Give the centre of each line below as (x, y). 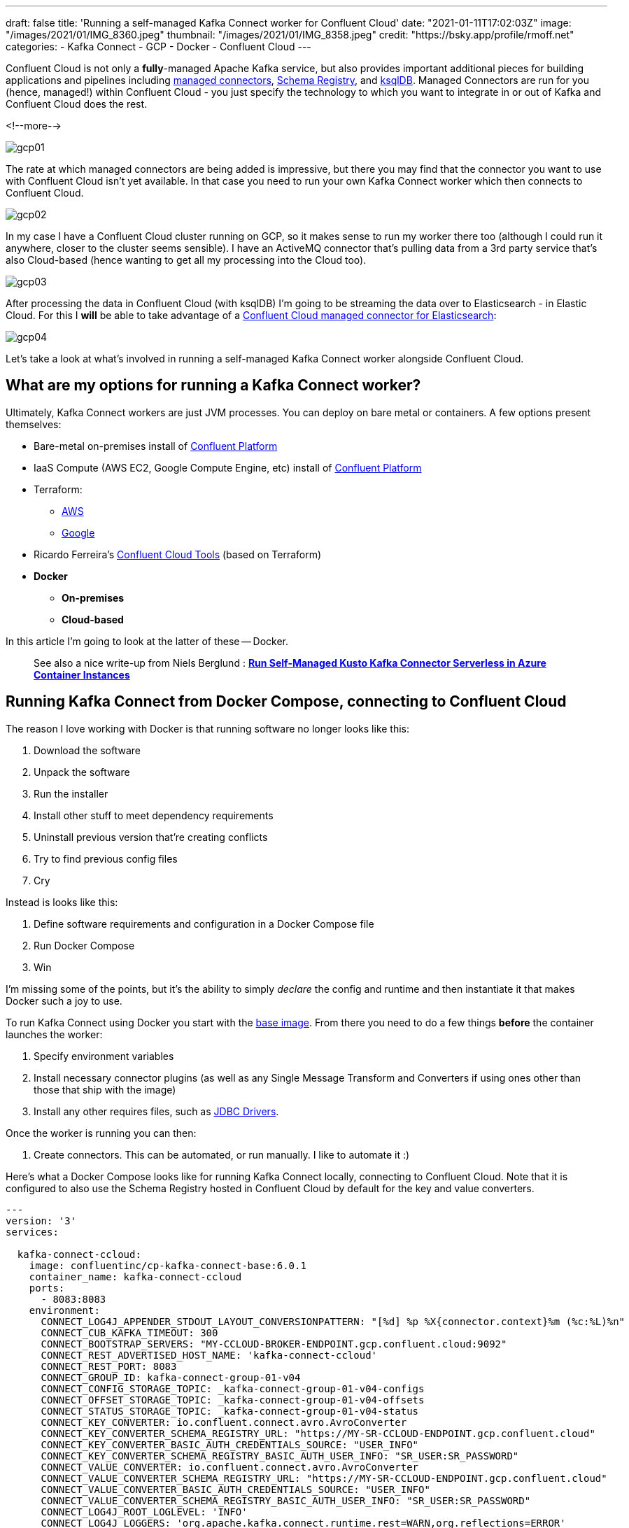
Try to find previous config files (106, 858)
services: (32, 1232)
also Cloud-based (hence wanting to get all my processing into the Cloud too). (186, 260)
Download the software (87, 750)
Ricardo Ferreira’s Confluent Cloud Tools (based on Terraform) (178, 554)
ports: (47, 1288)
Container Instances (82, 674)
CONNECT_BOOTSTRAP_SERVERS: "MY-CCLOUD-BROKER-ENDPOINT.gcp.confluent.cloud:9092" (274, 1344)
